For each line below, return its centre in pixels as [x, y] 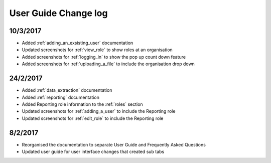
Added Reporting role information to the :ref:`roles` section [82, 104]
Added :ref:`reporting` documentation [61, 97]
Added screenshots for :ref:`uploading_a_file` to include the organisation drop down [108, 64]
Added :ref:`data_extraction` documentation [67, 90]
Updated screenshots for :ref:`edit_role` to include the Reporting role [93, 118]
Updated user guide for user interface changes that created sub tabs [93, 151]
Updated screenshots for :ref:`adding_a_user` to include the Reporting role [99, 111]
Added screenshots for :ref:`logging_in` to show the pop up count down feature [104, 57]
